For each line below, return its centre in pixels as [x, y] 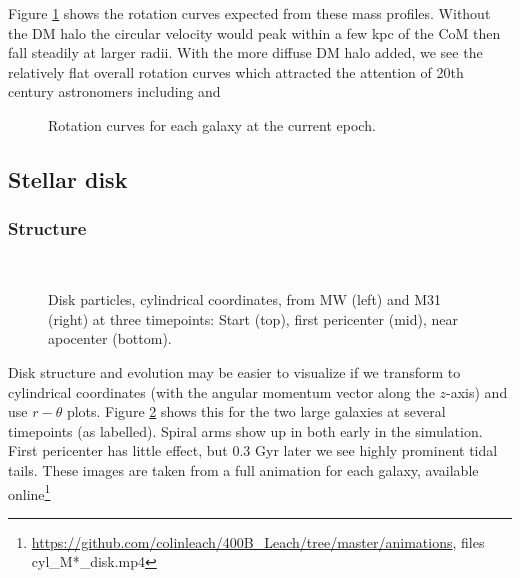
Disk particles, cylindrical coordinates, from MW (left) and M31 [245, 299]
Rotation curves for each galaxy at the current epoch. [212, 124]
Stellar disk [68, 178]
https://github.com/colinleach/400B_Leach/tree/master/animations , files [258, 541]
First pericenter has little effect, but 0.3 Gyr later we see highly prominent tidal [253, 450]
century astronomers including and [114, 91]
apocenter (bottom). [110, 338]
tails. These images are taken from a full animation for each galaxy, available [243, 469]
